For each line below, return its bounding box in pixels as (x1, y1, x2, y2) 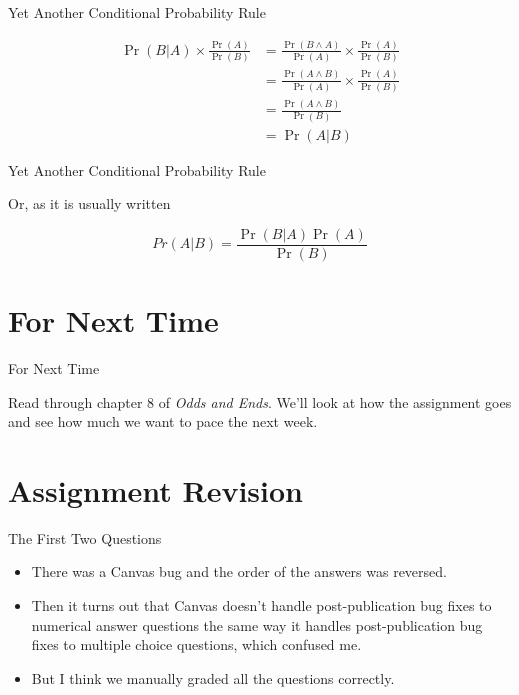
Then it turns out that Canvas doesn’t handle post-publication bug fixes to (31, 595, 492, 616)
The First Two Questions (8, 527, 162, 548)
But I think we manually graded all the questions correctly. (31, 667, 395, 688)
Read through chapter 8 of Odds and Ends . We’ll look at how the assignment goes (8, 391, 512, 412)
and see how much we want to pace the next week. (8, 411, 318, 432)
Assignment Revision (8, 469, 303, 510)
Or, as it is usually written (8, 193, 171, 214)
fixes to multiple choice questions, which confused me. (31, 634, 362, 655)
